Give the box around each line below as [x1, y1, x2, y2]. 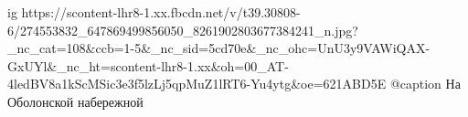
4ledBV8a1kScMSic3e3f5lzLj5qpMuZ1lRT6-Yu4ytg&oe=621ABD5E [7, 74, 387, 93]
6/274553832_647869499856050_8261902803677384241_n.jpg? [7, 20, 358, 39]
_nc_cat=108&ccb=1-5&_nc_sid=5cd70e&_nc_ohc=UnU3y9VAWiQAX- [7, 38, 431, 58]
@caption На [389, 74, 461, 93]
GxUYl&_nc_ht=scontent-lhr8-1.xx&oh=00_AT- [7, 56, 289, 75]
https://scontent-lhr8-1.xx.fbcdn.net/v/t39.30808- [21, 3, 301, 21]
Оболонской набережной [7, 91, 144, 111]
